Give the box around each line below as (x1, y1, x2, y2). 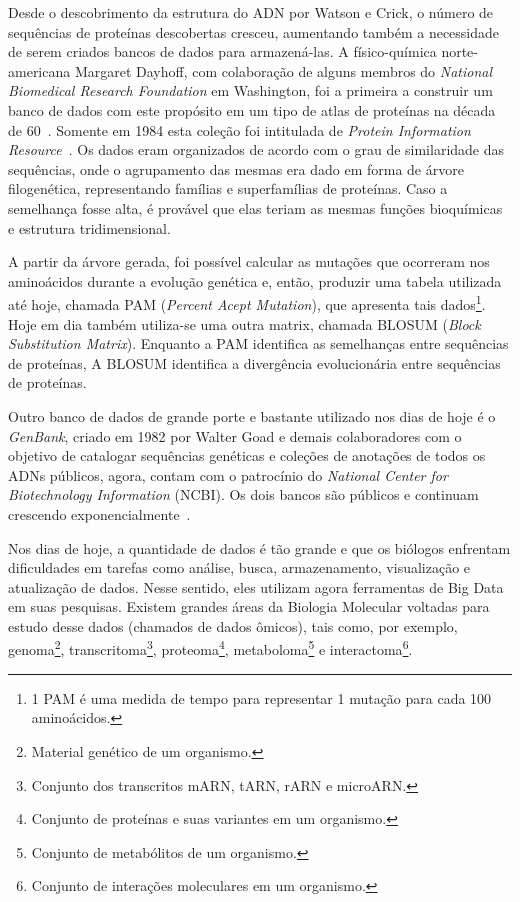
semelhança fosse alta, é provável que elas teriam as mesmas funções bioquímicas (8, 197, 503, 218)
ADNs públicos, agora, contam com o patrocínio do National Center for (8, 464, 448, 485)
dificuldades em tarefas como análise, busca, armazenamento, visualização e (8, 557, 471, 578)
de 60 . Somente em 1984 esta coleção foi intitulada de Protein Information (8, 119, 471, 140)
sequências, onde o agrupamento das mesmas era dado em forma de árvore (8, 158, 464, 179)
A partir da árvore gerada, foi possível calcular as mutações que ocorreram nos (8, 251, 490, 272)
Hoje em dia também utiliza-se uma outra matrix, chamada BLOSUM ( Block (8, 313, 481, 334)
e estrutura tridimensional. (8, 217, 171, 238)
